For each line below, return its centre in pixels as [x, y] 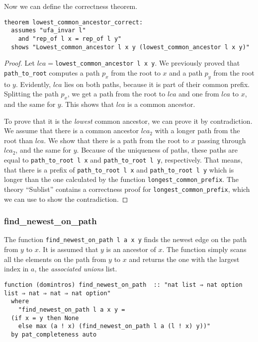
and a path [186, 72]
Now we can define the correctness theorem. [71, 6]
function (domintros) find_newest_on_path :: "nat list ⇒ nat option [123, 285]
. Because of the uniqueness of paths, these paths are [157, 150]
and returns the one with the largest [184, 259]
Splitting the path [31, 94]
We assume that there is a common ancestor [71, 130]
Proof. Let [19, 63]
